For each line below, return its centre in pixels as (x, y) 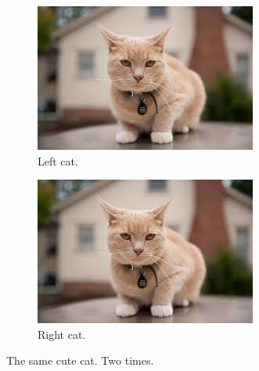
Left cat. (58, 160)
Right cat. (62, 334)
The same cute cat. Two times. (80, 360)
